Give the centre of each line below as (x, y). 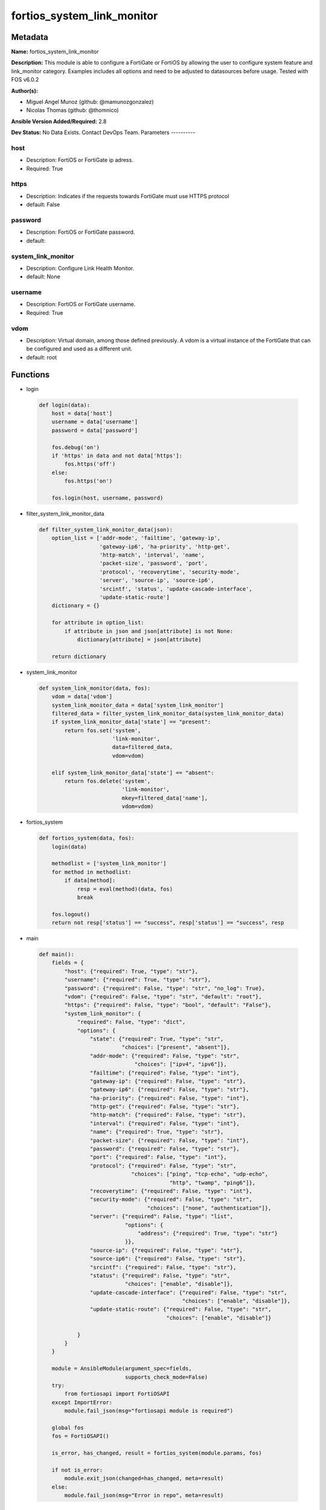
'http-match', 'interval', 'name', (152, 555)
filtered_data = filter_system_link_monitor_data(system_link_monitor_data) (168, 713)
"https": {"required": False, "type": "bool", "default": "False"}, (168, 1005)
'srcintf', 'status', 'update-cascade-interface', (176, 589)
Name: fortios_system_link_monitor (55, 52)
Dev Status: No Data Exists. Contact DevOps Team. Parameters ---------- (103, 132)
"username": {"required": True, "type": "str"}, (138, 980)
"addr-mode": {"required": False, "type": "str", (165, 1056)
